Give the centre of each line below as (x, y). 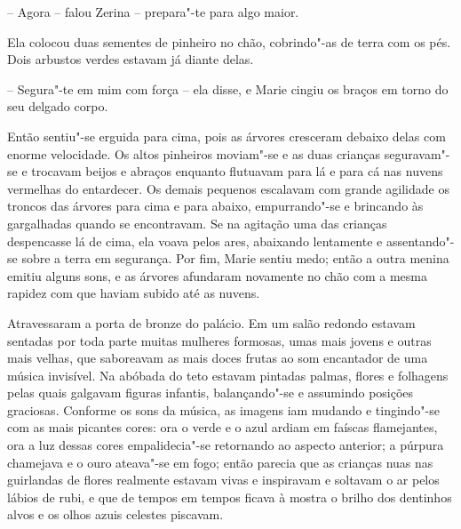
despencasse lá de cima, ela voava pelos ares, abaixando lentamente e (195, 240)
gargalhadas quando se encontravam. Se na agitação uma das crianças (197, 223)
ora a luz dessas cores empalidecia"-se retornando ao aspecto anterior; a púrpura (226, 445)
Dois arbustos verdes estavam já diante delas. (131, 59)
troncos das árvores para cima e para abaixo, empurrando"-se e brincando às (215, 206)
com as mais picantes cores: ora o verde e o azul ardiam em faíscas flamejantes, (223, 427)
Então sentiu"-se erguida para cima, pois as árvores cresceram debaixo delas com (227, 136)
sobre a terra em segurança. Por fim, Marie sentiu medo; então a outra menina (235, 258)
